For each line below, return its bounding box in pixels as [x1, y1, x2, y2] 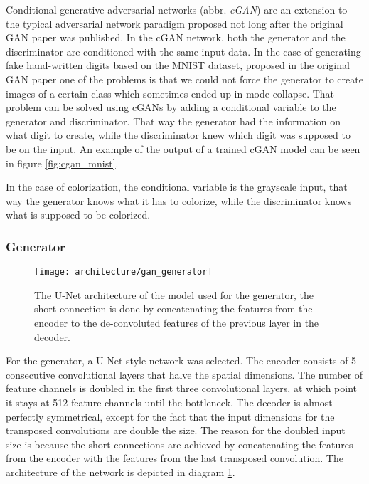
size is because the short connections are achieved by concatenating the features [6, 436, 353, 451]
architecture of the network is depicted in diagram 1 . [6, 464, 235, 479]
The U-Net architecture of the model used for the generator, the [34, 287, 314, 302]
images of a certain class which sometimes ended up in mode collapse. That [6, 85, 335, 100]
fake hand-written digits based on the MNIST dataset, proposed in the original [6, 58, 350, 73]
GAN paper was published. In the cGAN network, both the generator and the [6, 30, 346, 45]
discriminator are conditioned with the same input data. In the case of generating [6, 43, 361, 58]
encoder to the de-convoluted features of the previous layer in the [34, 315, 319, 330]
